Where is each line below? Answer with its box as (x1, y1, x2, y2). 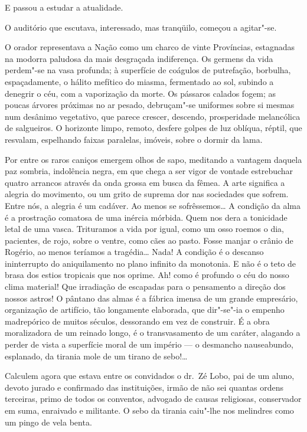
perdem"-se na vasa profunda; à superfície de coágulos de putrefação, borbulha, (5, 64, 291, 76)
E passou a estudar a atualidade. (5, 1, 123, 13)
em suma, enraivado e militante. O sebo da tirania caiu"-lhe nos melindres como (5, 404, 294, 416)
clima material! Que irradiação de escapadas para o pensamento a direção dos (5, 280, 286, 293)
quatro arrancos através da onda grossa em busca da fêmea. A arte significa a (5, 176, 285, 188)
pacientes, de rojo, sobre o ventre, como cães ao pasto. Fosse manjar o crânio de (5, 234, 293, 246)
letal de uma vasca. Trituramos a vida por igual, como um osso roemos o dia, (5, 222, 285, 235)
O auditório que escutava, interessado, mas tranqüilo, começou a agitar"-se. (5, 21, 277, 33)
